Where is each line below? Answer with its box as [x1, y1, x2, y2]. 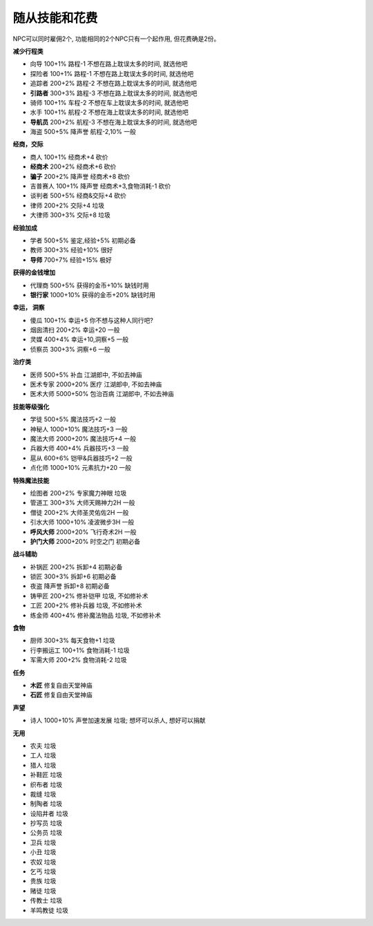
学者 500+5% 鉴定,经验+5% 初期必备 [30, 236, 136, 245]
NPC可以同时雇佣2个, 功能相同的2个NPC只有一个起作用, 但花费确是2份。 [12, 35, 220, 43]
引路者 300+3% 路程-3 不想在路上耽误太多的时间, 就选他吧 [30, 88, 198, 97]
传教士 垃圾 [30, 896, 62, 905]
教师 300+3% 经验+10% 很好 [30, 246, 113, 254]
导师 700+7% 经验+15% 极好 [30, 256, 112, 264]
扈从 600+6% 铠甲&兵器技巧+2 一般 [30, 453, 133, 462]
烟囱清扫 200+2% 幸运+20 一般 [30, 325, 120, 334]
